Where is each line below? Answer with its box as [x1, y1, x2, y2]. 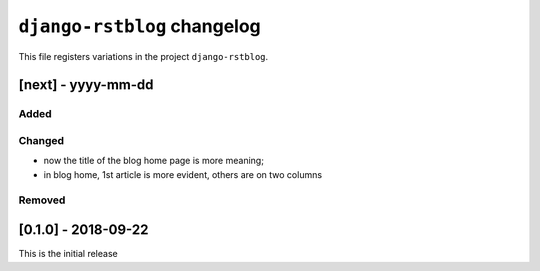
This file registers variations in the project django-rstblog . [18, 50, 269, 62]
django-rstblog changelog [18, 15, 262, 37]
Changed [18, 133, 65, 147]
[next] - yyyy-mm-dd [18, 76, 154, 94]
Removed [18, 193, 66, 207]
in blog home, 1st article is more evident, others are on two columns [43, 168, 323, 180]
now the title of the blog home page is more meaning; [43, 155, 265, 167]
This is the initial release [18, 248, 119, 260]
